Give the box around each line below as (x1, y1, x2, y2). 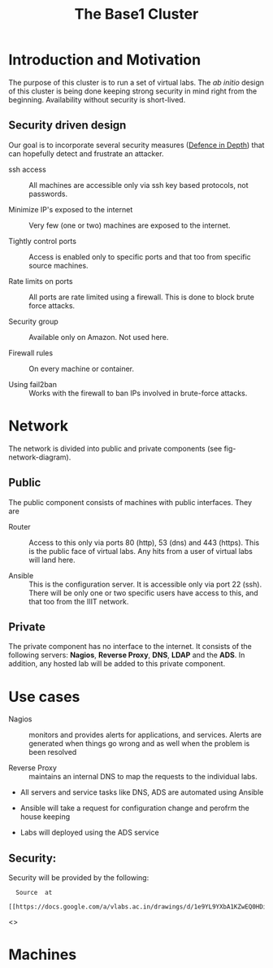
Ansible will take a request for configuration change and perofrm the (19, 803, 250, 813)
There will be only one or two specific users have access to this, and (28, 587, 258, 598)
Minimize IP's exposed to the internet (8, 204, 133, 214)
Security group (8, 316, 58, 326)
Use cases (8, 687, 80, 706)
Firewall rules (8, 347, 54, 358)
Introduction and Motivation (8, 50, 201, 69)
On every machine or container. (28, 364, 135, 373)
